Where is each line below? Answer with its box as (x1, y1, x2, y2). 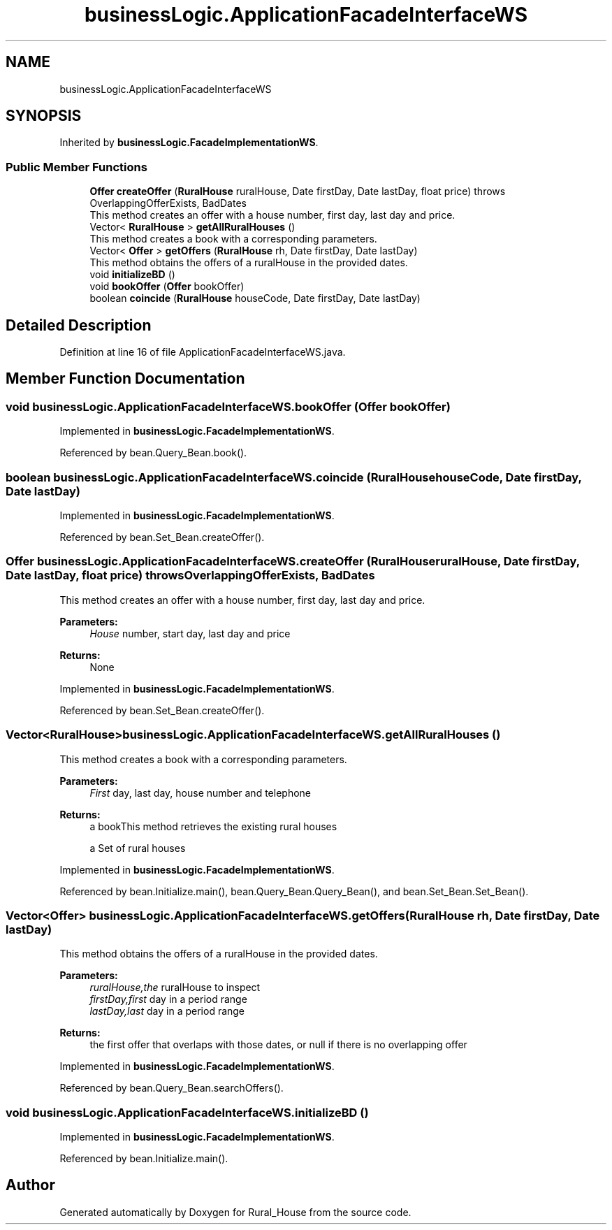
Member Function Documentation (6, 370, 245, 388)
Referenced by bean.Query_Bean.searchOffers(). (59, 1082, 284, 1094)
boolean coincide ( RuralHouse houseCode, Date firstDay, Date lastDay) (89, 292, 421, 305)
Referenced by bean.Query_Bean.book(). (59, 447, 247, 459)
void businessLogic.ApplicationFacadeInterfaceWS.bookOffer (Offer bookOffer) (6, 399, 451, 414)
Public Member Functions (6, 159, 147, 174)
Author (6, 1176, 55, 1194)
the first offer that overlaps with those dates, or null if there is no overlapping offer (89, 1039, 467, 1051)
